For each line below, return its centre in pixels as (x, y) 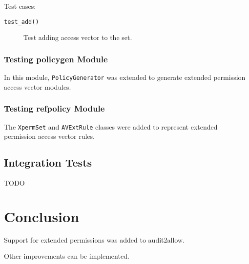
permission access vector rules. (49, 136)
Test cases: (20, 6)
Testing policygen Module (56, 59)
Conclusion (42, 216)
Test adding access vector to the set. (78, 37)
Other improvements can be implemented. (67, 256)
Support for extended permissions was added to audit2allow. (94, 239)
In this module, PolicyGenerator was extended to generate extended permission (125, 77)
